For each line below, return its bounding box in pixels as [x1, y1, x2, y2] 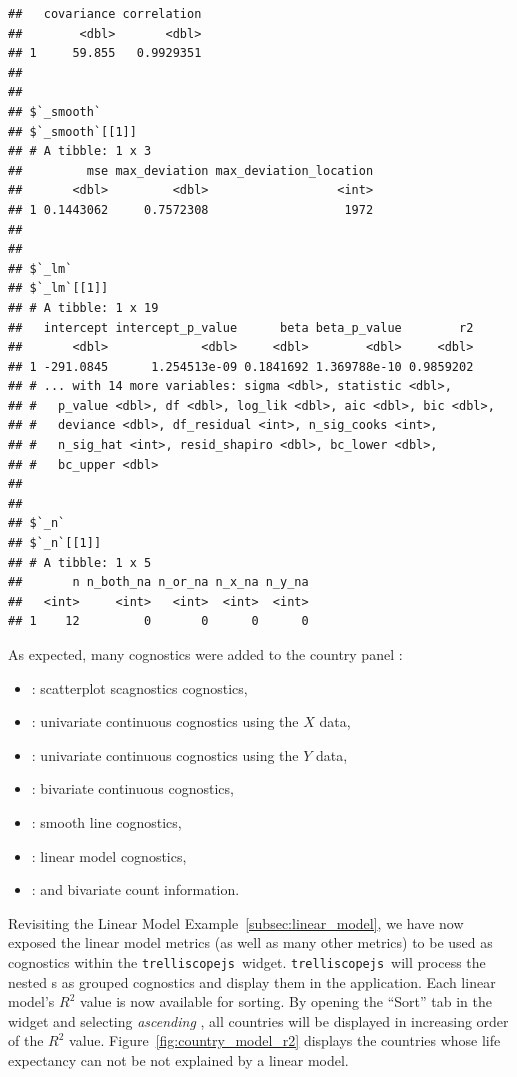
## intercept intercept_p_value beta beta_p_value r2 [8, 320, 474, 335]
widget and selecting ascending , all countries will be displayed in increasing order [8, 1010, 509, 1031]
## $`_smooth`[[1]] [8, 124, 137, 139]
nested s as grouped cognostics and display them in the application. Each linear [8, 971, 496, 992]
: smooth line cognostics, [31, 811, 182, 832]
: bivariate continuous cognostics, [31, 778, 234, 799]
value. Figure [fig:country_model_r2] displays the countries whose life [69, 1030, 501, 1051]
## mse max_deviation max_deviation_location [8, 163, 374, 178]
